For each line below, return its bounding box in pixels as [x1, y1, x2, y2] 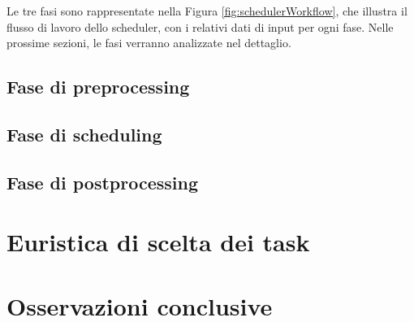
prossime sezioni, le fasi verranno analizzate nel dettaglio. [6, 34, 291, 51]
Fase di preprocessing [6, 74, 190, 99]
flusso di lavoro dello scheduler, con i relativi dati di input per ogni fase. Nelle [6, 18, 394, 35]
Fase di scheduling [6, 121, 162, 146]
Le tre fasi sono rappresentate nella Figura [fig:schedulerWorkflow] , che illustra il [6, 2, 408, 19]
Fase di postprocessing [6, 169, 198, 194]
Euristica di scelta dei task [6, 225, 310, 259]
